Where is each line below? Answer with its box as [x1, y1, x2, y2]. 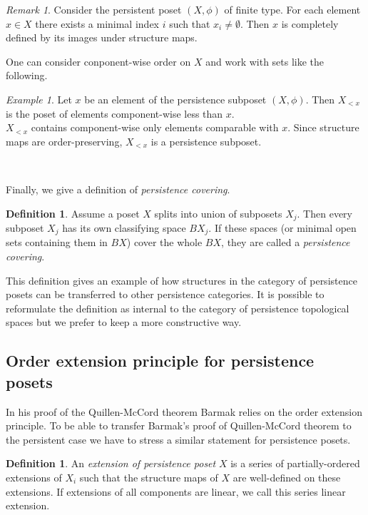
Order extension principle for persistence [6, 350, 315, 372]
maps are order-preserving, [6, 133, 123, 148]
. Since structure [287, 120, 359, 135]
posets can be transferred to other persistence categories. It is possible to [6, 287, 324, 302]
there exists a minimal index [35, 16, 159, 31]
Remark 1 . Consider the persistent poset [6, 2, 182, 16]
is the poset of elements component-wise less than [6, 106, 223, 121]
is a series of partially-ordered [230, 456, 360, 471]
